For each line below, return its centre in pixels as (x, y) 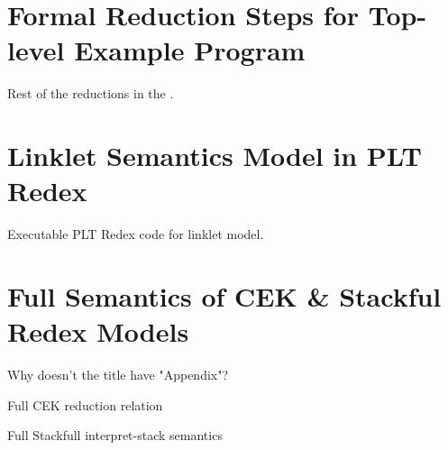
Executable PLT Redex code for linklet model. (136, 234)
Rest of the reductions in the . (91, 93)
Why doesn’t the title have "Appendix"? (118, 375)
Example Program (190, 50)
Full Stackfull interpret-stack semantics (115, 435)
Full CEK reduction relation (85, 404)
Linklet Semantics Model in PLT (215, 156)
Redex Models (98, 331)
